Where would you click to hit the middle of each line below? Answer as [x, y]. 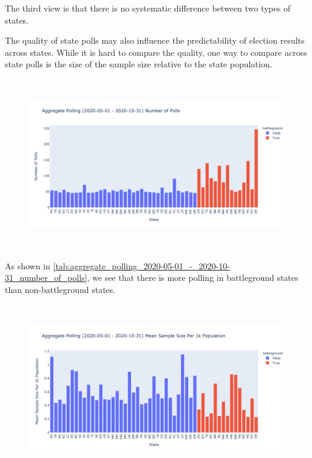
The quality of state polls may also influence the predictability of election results [155, 40]
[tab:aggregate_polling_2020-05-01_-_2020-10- [141, 265]
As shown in [28, 265]
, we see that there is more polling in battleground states [193, 278]
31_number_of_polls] [46, 278]
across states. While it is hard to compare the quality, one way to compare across [156, 52]
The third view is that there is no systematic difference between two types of [148, 8]
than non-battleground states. [60, 289]
